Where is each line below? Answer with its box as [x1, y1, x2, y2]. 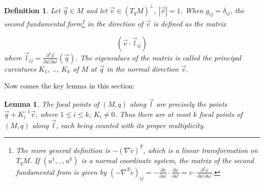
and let [86, 5, 108, 15]
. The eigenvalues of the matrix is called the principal [75, 52, 241, 63]
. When [180, 5, 204, 15]
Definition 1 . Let [4, 5, 60, 15]
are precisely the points [156, 99, 227, 109]
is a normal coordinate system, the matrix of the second [81, 155, 254, 165]
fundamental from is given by [16, 166, 107, 177]
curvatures [4, 63, 36, 74]
